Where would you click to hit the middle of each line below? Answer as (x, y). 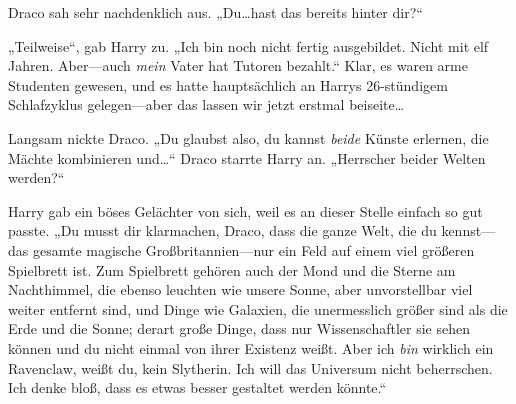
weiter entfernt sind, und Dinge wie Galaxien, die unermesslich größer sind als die (258, 308)
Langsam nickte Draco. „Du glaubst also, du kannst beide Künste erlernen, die (248, 137)
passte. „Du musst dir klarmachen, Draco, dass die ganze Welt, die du (222, 230)
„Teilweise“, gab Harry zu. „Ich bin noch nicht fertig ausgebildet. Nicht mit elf (248, 45)
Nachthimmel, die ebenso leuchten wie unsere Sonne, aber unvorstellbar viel (240, 289)
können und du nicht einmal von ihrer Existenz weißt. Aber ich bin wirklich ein (251, 347)
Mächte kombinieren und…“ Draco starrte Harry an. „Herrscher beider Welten (247, 157)
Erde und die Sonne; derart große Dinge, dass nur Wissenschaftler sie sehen (239, 328)
